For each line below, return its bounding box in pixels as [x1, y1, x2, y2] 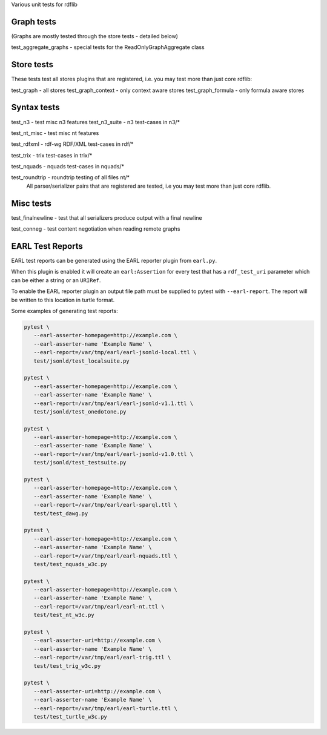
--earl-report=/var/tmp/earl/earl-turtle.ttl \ [33, 705, 178, 711]
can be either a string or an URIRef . [11, 276, 101, 284]
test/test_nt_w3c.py [33, 611, 95, 619]
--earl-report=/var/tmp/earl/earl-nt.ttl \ [33, 603, 165, 610]
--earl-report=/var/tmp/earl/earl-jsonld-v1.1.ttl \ [33, 400, 194, 407]
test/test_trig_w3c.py [33, 662, 101, 669]
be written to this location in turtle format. [11, 296, 115, 303]
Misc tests [11, 198, 51, 208]
